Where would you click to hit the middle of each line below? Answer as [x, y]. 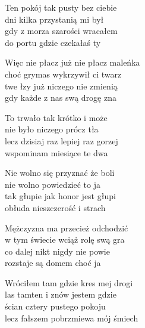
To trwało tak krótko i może [56, 117]
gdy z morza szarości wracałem [61, 31]
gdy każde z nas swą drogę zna [61, 98]
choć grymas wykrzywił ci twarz [63, 74]
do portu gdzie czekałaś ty [53, 42]
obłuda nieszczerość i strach [55, 207]
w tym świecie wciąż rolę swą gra [65, 239]
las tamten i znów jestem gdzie [61, 294]
